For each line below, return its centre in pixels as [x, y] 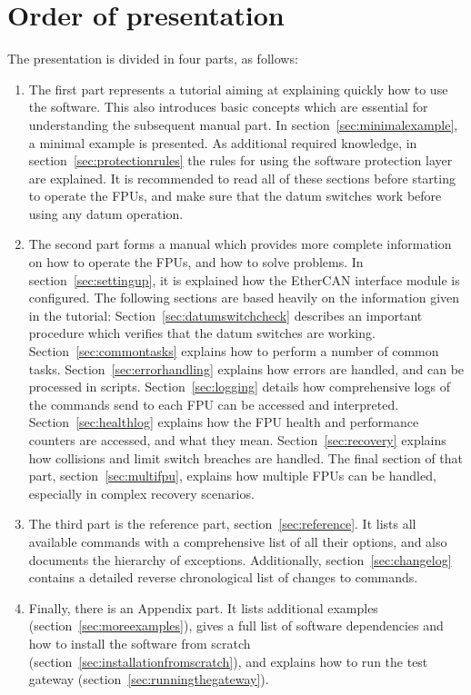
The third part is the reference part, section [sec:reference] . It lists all [222, 524]
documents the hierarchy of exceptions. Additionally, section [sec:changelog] [240, 559]
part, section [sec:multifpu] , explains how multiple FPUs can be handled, [232, 476]
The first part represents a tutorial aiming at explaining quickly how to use [238, 89]
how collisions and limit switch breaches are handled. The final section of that [246, 457]
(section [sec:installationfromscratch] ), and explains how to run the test [228, 661]
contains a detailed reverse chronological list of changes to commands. [223, 577]
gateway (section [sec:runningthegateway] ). [149, 679]
